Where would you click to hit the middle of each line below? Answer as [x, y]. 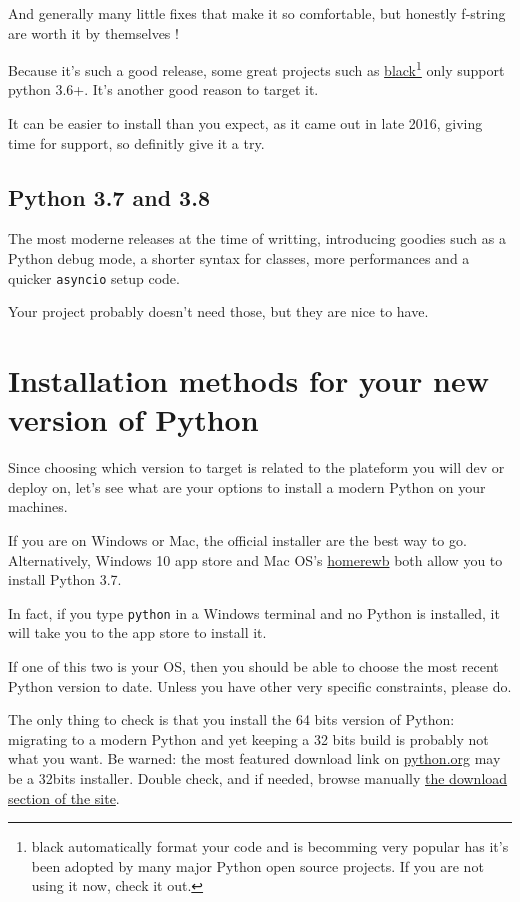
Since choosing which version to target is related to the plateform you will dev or [256, 467]
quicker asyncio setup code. [94, 277]
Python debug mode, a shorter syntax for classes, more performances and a [239, 258]
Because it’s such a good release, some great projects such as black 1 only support [256, 68]
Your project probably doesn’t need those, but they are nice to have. [218, 311]
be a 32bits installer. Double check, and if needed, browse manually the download [258, 777]
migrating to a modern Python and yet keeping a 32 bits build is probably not [248, 738]
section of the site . [64, 797]
